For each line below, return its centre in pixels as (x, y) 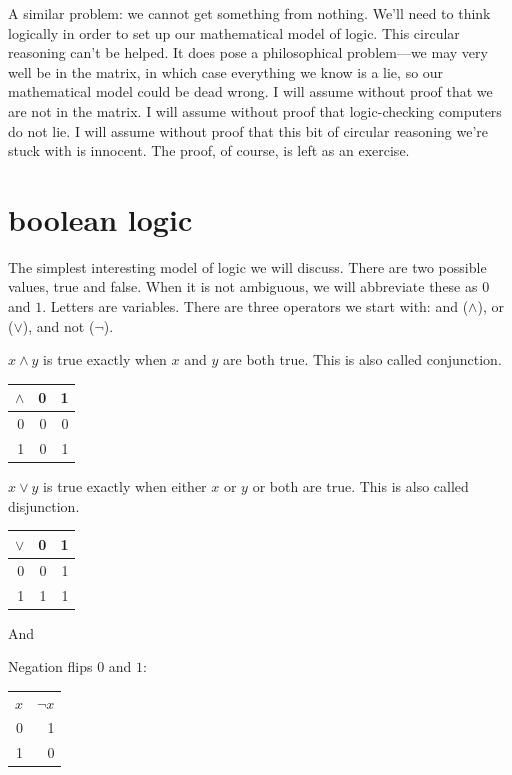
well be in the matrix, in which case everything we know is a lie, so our (226, 71)
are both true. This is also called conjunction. (362, 359)
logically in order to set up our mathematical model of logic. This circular (234, 32)
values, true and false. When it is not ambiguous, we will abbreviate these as (243, 286)
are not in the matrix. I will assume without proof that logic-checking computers (255, 110)
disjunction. (44, 505)
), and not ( (58, 325)
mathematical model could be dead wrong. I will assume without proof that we (250, 91)
